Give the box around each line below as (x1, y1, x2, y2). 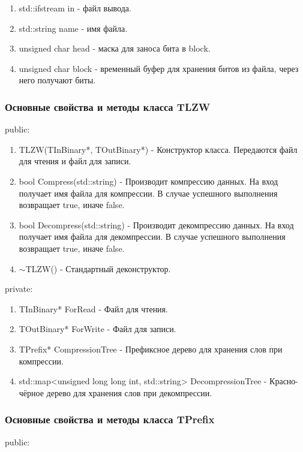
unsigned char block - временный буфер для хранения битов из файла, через (19, 62, 299, 74)
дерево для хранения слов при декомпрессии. (46, 386, 212, 399)
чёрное (19, 386, 44, 399)
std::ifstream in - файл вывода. (19, 2, 131, 14)
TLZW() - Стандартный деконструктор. (25, 262, 171, 275)
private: (5, 282, 33, 295)
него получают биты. (19, 74, 96, 86)
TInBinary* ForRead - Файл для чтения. (19, 302, 168, 315)
